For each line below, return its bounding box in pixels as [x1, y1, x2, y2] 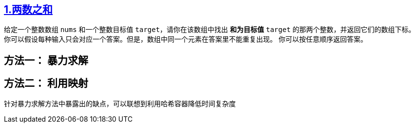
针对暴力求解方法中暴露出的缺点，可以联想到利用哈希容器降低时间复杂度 [4, 99, 236, 108]
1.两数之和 [4, 3, 53, 16]
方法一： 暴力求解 [4, 54, 88, 66]
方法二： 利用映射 [4, 77, 88, 90]
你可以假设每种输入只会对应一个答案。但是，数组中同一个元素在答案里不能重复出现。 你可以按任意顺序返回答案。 [4, 35, 367, 44]
